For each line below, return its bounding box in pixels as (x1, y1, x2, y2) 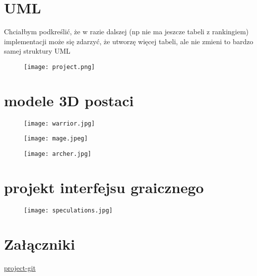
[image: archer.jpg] (24, 150, 92, 157)
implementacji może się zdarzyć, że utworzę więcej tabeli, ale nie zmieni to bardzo (4, 36, 254, 46)
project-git (4, 262, 36, 273)
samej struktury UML (4, 46, 70, 56)
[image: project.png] (24, 63, 95, 70)
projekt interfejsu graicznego (4, 177, 204, 197)
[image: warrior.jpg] (24, 120, 95, 127)
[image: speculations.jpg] (24, 207, 113, 214)
